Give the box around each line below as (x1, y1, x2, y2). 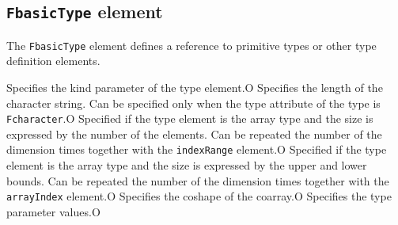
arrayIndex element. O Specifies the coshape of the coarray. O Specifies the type (6, 188, 392, 204)
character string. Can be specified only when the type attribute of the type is (6, 94, 381, 111)
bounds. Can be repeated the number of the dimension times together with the (6, 172, 389, 189)
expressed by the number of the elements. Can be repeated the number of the (6, 125, 382, 142)
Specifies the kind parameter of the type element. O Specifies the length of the (6, 79, 383, 96)
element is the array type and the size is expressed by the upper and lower (6, 157, 367, 174)
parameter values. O (6, 203, 100, 219)
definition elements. (6, 52, 100, 69)
